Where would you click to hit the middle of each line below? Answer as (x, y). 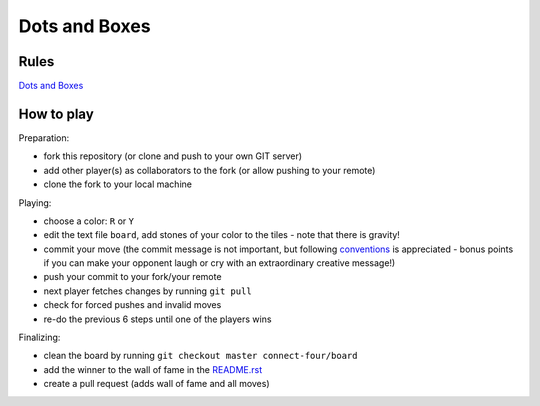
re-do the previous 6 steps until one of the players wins (157, 319)
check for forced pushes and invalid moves (132, 305)
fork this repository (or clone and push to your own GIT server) (173, 156)
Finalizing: (39, 337)
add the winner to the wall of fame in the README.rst (153, 369)
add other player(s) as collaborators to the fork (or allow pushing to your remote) (209, 170)
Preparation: (44, 137)
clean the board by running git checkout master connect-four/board (200, 356)
